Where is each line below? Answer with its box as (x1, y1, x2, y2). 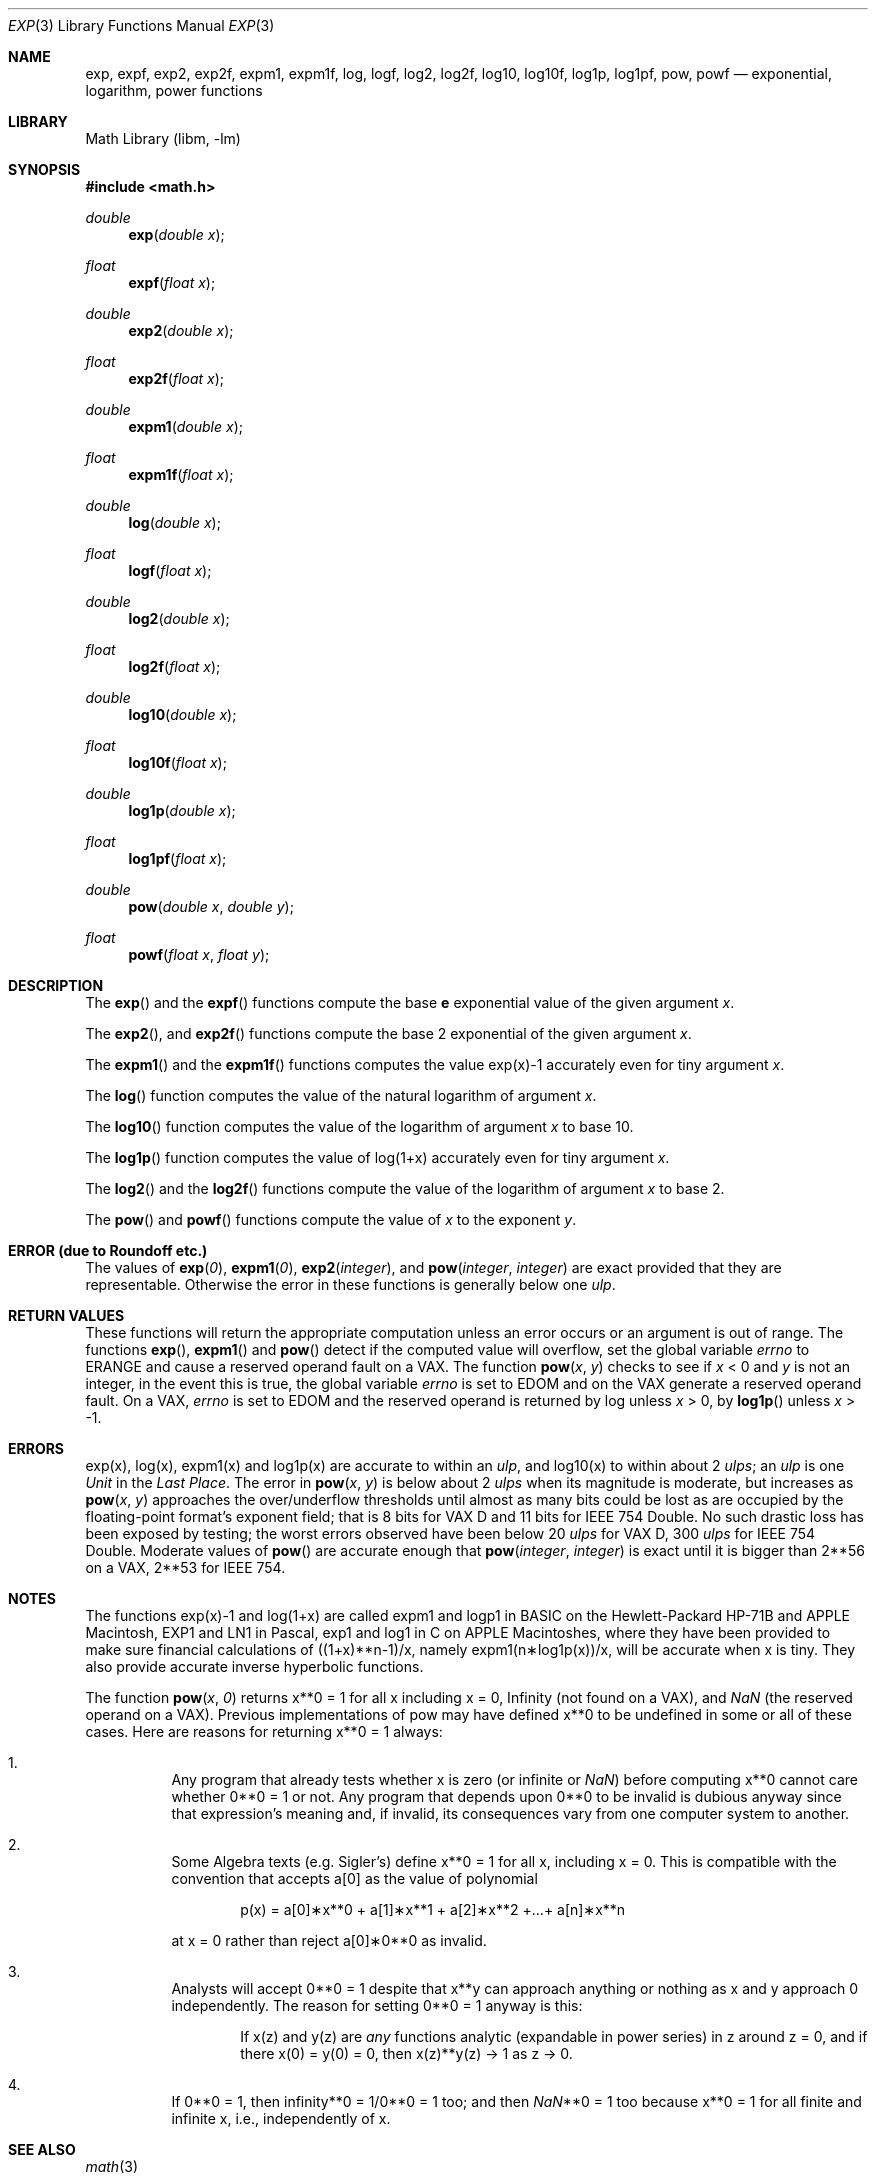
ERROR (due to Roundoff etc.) (8, 1242, 208, 1259)
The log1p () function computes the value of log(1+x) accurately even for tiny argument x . (85, 1149, 670, 1166)
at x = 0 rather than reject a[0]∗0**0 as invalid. (171, 1932, 487, 1949)
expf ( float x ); (128, 274, 216, 291)
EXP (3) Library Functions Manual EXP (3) (8, 17, 275, 34)
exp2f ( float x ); (128, 370, 225, 387)
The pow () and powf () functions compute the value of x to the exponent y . (85, 1211, 577, 1228)
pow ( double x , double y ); (128, 898, 294, 915)
